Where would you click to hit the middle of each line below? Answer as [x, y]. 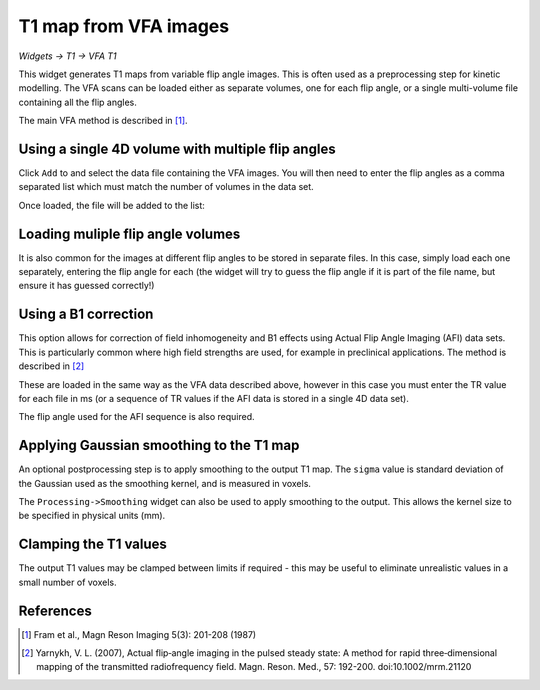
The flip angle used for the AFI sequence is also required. [136, 417]
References [55, 610]
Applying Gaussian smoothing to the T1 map [159, 445]
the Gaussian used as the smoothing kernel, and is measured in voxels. [165, 483]
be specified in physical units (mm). [92, 516]
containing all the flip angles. [77, 102]
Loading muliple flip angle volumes [129, 233]
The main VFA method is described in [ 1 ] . [103, 121]
